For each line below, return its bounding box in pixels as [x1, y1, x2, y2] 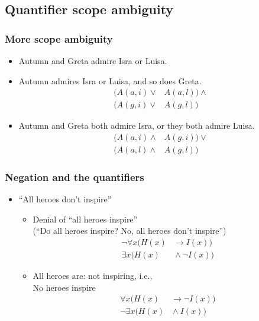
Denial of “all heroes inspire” [33, 212, 138, 225]
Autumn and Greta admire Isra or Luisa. [18, 55, 167, 66]
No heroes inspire [33, 281, 96, 293]
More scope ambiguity [5, 31, 113, 46]
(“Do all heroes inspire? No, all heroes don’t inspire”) [33, 224, 226, 237]
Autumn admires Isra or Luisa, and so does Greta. [18, 74, 202, 87]
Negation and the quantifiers [5, 169, 144, 184]
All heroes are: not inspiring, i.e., [33, 269, 153, 281]
